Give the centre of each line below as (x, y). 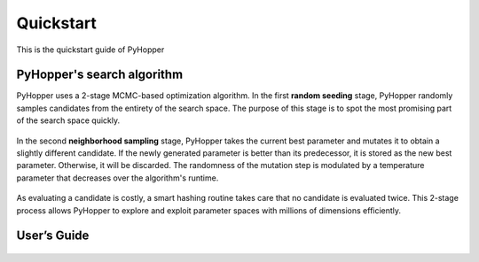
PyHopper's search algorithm (100, 75)
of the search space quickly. (68, 120)
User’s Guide (53, 236)
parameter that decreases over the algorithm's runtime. (118, 178)
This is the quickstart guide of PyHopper (90, 50)
